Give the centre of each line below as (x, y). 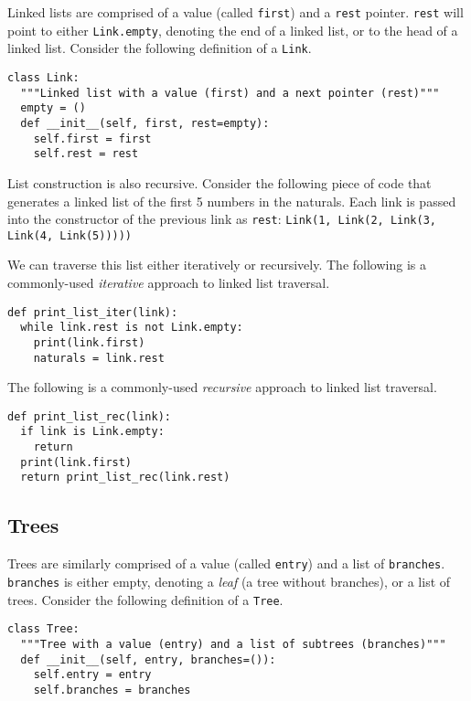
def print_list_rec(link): (89, 416)
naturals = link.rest (99, 358)
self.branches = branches (112, 690)
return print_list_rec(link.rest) (125, 478)
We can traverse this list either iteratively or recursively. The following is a (217, 265)
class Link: (43, 77)
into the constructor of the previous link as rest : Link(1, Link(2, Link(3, (222, 219)
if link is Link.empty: (92, 432)
